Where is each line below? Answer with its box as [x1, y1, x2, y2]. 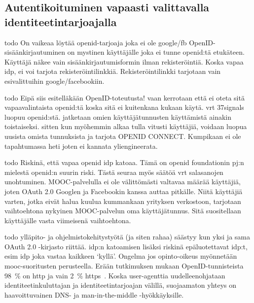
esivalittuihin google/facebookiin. [4, 75, 105, 86]
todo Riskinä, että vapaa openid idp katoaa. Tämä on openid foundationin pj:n [4, 157, 244, 168]
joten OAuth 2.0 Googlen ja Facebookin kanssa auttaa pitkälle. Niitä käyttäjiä [4, 186, 243, 196]
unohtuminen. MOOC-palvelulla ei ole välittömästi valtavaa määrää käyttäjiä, [4, 176, 241, 187]
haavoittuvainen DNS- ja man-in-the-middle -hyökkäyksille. [4, 289, 184, 300]
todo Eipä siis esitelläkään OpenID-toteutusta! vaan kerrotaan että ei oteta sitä [4, 92, 245, 102]
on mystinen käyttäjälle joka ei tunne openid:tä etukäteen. [67, 47, 245, 57]
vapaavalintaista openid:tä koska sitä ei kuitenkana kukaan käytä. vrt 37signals [4, 102, 244, 112]
